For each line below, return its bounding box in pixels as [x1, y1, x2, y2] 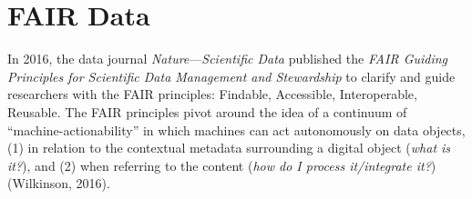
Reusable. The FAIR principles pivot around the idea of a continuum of [7, 102, 407, 121]
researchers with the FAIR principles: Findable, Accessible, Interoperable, [7, 85, 417, 104]
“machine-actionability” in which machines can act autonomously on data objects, [7, 120, 466, 139]
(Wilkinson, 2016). [7, 174, 110, 193]
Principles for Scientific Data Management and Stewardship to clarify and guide [7, 66, 456, 85]
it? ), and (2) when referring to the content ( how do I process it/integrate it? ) [7, 155, 436, 174]
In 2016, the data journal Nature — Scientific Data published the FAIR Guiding [7, 49, 448, 68]
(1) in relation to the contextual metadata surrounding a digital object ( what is [7, 138, 451, 157]
